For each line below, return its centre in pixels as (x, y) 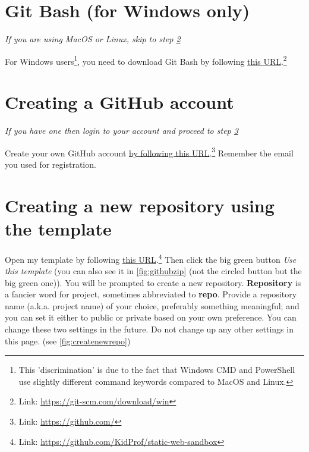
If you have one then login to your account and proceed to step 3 (122, 131)
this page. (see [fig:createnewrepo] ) (68, 340)
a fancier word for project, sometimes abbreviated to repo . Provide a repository (151, 294)
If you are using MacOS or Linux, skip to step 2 (93, 39)
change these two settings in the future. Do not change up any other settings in (149, 329)
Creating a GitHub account (119, 102)
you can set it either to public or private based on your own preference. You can (151, 317)
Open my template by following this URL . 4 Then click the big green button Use (151, 258)
